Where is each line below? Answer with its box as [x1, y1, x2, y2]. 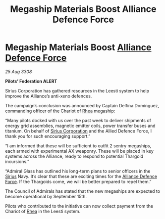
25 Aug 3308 [5, 68, 32, 75]
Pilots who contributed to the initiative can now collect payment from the [5, 203, 154, 209]
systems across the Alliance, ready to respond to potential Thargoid [5, 153, 144, 159]
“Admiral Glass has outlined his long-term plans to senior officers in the [5, 168, 151, 174]
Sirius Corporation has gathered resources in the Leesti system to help [5, 88, 150, 93]
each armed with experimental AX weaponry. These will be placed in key [5, 148, 154, 154]
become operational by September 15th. [5, 193, 87, 199]
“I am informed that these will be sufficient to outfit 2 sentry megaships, [5, 142, 152, 149]
